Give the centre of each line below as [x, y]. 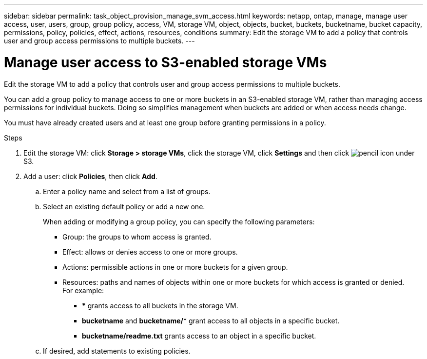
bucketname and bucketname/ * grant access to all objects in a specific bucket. [211, 320]
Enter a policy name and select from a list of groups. [127, 191]
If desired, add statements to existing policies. [117, 351]
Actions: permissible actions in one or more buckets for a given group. [175, 267]
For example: [83, 290]
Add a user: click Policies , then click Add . [90, 176]
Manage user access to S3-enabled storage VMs [165, 62]
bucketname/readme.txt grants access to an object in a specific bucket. [199, 336]
